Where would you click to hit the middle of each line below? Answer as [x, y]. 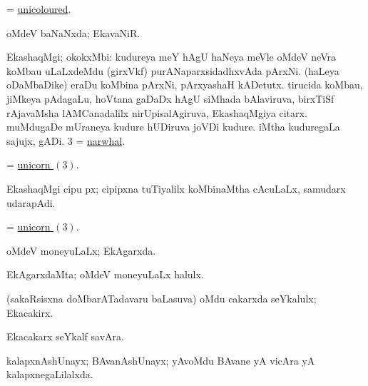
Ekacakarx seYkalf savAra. [65, 336]
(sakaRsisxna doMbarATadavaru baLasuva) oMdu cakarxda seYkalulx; [162, 298]
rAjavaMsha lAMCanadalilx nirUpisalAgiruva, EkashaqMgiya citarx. [157, 112]
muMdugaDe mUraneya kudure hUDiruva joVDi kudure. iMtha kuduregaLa [173, 127]
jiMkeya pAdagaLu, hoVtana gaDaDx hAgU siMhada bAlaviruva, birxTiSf [170, 98]
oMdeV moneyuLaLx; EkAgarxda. [81, 250]
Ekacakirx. [30, 312]
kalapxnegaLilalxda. [50, 374]
